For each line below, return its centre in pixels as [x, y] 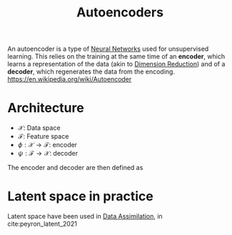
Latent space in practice [80, 196]
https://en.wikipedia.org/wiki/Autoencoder [70, 79]
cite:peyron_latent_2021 [42, 224]
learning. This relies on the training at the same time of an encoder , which [116, 56]
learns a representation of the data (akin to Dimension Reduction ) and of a [116, 64]
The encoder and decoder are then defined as [75, 168]
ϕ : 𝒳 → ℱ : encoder [47, 145]
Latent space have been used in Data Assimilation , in [85, 216]
